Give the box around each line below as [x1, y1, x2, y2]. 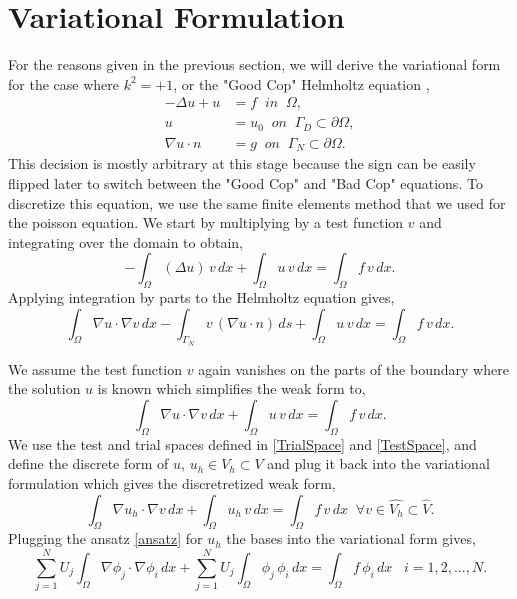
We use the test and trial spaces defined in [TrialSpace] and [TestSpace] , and [8, 433, 477, 454]
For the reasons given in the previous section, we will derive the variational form [8, 54, 501, 75]
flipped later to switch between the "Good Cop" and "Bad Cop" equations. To [8, 172, 483, 193]
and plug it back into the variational [267, 453, 490, 474]
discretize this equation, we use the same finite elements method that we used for [8, 192, 506, 213]
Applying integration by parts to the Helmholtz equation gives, [8, 287, 395, 308]
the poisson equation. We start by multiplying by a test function [8, 212, 404, 233]
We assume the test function [8, 358, 183, 379]
